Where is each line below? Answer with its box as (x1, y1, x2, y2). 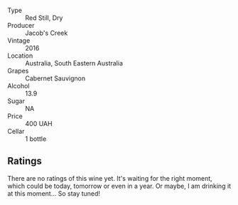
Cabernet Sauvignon (25, 74, 86, 83)
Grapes (7, 67, 29, 75)
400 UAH (25, 120, 53, 127)
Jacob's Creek (25, 28, 68, 37)
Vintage (7, 36, 31, 45)
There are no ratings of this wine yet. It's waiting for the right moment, (7, 174, 213, 182)
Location (7, 51, 33, 60)
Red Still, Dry (25, 14, 63, 22)
